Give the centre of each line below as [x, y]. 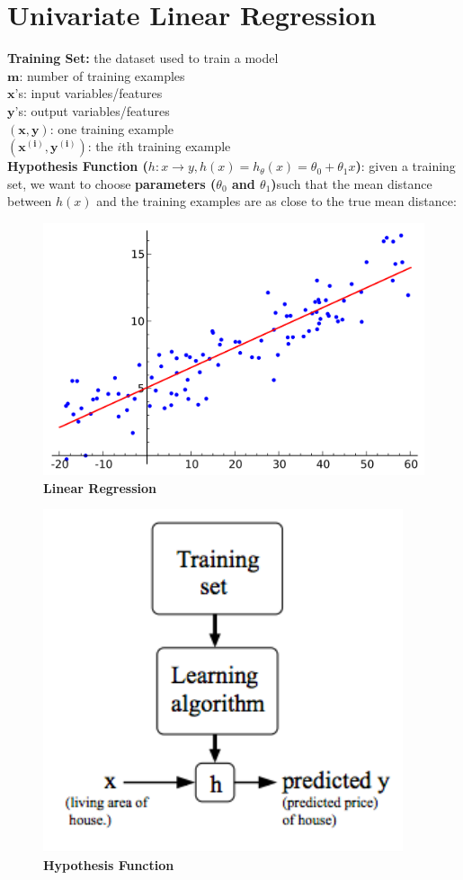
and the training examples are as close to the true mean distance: [276, 201]
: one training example [112, 128]
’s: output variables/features [92, 110]
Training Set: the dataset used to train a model [143, 58]
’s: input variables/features [89, 93]
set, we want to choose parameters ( [112, 183]
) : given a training [405, 166]
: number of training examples [102, 75]
